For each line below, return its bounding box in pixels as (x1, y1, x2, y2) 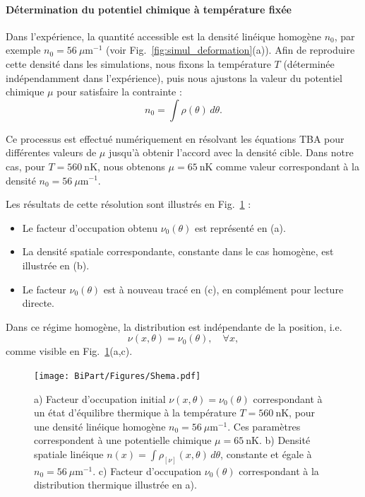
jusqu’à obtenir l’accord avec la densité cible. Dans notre (108, 145, 354, 160)
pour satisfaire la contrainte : (56, 84, 182, 99)
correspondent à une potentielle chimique (34, 433, 212, 448)
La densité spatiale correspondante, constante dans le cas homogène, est (22, 244, 334, 259)
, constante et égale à (220, 446, 312, 461)
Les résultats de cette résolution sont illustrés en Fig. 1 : (6, 197, 251, 211)
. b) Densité (258, 433, 311, 448)
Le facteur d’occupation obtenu (22, 220, 157, 235)
